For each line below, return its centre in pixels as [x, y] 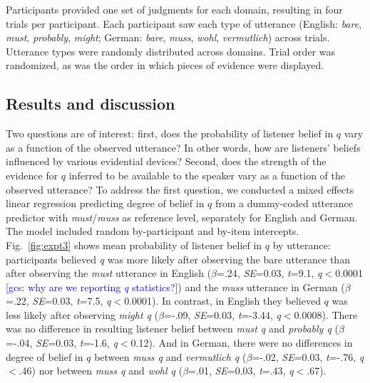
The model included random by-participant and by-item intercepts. [153, 231]
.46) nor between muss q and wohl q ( [101, 371]
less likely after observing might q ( [82, 314]
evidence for [32, 175]
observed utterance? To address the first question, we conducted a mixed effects [180, 189]
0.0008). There [326, 314]
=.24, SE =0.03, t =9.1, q [269, 273]
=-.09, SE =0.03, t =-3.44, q [222, 314]
